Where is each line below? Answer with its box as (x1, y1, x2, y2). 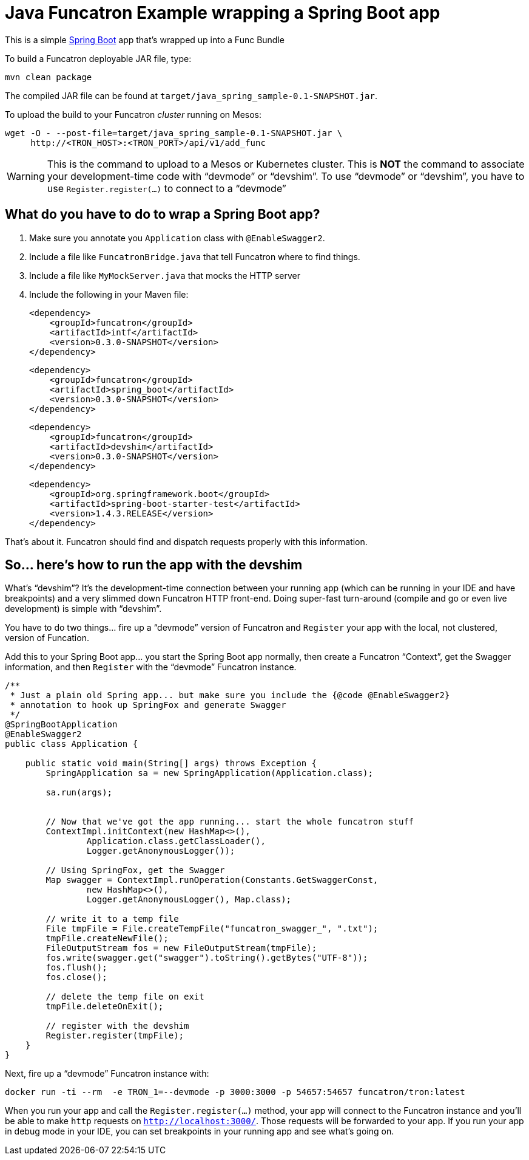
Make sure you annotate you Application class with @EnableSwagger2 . (29, 232, 325, 243)
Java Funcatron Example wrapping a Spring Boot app (5, 2, 440, 23)
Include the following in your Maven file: (29, 289, 189, 300)
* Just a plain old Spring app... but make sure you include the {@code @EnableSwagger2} (10, 690, 450, 701)
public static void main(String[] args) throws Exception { (25, 758, 317, 769)
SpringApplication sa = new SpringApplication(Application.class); (45, 768, 373, 778)
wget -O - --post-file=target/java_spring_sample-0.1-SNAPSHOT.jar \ (5, 128, 343, 138)
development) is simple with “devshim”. (5, 603, 162, 614)
